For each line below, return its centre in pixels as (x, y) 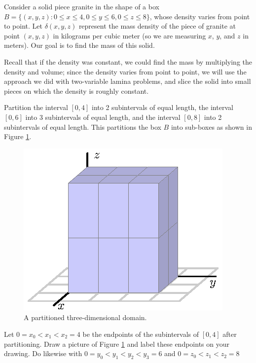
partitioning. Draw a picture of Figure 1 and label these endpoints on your (117, 344)
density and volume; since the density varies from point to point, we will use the (125, 71)
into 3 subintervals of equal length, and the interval (103, 117)
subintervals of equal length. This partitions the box (83, 127)
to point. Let (23, 26)
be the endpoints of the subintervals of (141, 334)
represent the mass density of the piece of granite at (157, 26)
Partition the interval (36, 107)
